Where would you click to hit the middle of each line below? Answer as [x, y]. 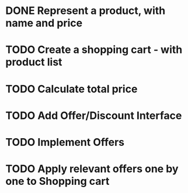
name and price [44, 23]
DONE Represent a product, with [86, 11]
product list [34, 62]
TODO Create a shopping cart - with [94, 50]
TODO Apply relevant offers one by [92, 169]
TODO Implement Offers [65, 142]
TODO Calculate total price [72, 89]
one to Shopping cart [58, 181]
